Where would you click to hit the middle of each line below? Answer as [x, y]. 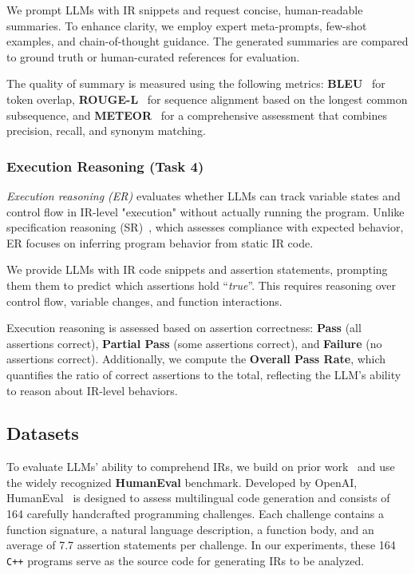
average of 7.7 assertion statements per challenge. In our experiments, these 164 [201, 545]
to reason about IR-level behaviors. [92, 390]
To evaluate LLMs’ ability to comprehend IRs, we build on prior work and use [201, 467]
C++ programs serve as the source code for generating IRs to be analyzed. [186, 560]
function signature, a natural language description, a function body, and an [190, 529]
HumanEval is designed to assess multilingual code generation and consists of [198, 498]
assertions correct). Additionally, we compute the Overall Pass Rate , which [196, 359]
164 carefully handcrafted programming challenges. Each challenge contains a [196, 514]
